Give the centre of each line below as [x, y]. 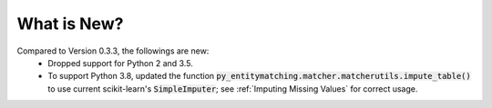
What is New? [70, 24]
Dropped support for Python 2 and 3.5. [120, 63]
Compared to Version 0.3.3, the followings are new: [113, 51]
